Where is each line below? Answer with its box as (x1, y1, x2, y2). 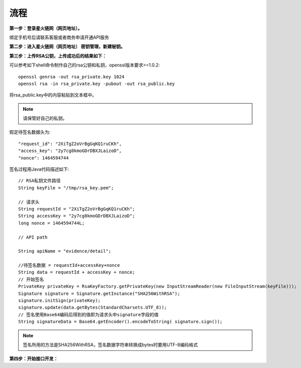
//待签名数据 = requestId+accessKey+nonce (18, 262, 120, 268)
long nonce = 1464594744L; (18, 220, 85, 226)
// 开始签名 (18, 276, 44, 282)
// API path (18, 234, 48, 240)
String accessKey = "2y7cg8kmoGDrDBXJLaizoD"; (18, 213, 135, 219)
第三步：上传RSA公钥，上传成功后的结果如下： (9, 53, 107, 59)
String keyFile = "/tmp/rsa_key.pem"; (18, 185, 114, 191)
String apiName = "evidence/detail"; (18, 248, 112, 254)
